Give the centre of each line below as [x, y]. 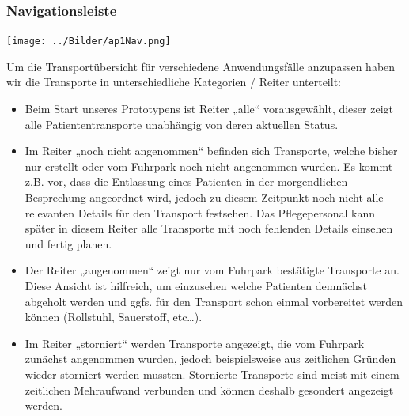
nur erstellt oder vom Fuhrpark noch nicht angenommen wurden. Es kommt [209, 166]
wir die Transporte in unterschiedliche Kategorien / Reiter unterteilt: [174, 82]
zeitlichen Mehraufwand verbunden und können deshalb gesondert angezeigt [209, 390]
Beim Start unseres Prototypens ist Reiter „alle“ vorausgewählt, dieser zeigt [209, 109]
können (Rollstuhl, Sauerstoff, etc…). [114, 317]
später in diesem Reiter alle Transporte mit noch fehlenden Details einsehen [209, 228]
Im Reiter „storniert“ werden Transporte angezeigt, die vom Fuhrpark [195, 343]
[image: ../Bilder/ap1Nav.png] [89, 42]
